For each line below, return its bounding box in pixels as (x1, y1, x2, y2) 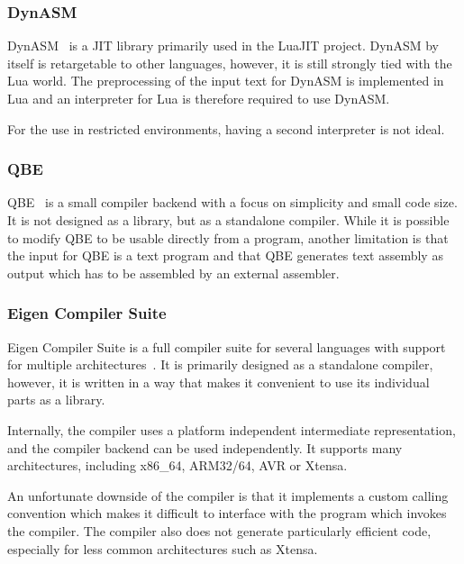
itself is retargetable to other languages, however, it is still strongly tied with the (7, 53, 452, 72)
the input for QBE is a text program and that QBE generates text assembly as (7, 246, 443, 265)
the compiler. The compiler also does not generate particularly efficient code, (7, 521, 432, 540)
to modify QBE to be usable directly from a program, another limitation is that (7, 228, 449, 247)
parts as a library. (7, 390, 105, 409)
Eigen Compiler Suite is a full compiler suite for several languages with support (7, 337, 446, 356)
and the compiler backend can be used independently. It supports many (7, 438, 403, 457)
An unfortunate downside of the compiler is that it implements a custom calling (7, 486, 449, 505)
